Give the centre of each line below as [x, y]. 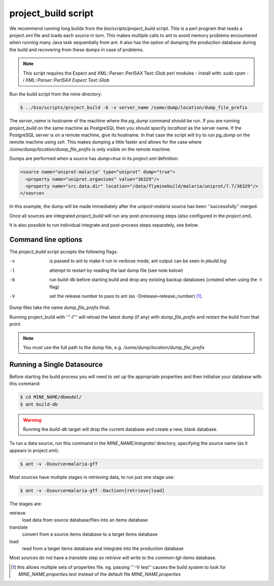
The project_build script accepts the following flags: [64, 252]
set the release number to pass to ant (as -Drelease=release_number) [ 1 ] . [126, 296]
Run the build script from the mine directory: [56, 94]
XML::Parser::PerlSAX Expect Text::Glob [67, 80]
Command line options [46, 239]
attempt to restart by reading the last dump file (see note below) [116, 270]
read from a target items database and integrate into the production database [103, 548]
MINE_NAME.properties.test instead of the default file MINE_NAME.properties [100, 574]
